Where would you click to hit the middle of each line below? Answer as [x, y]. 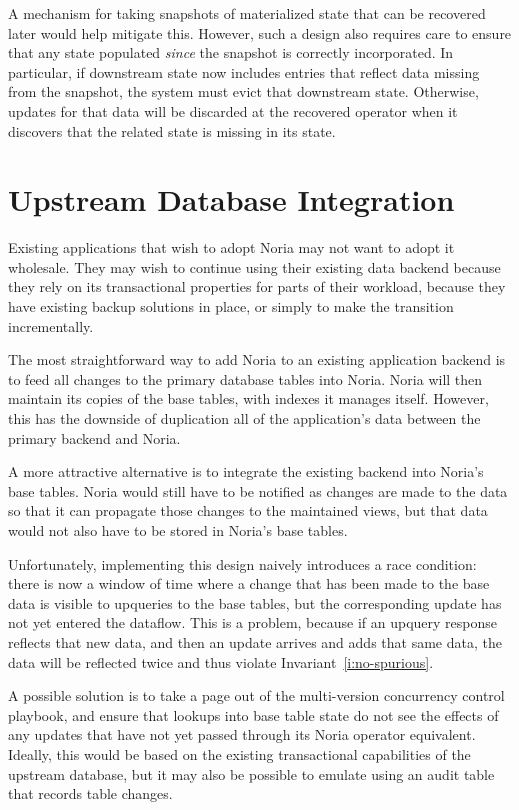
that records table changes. [90, 793]
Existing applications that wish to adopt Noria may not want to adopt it [231, 247]
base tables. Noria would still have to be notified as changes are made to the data [258, 490]
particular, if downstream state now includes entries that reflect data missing [244, 71]
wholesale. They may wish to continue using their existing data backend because [254, 266]
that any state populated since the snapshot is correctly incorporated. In [231, 52]
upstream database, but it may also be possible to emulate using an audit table [251, 773]
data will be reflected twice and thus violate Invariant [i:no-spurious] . [221, 661]
